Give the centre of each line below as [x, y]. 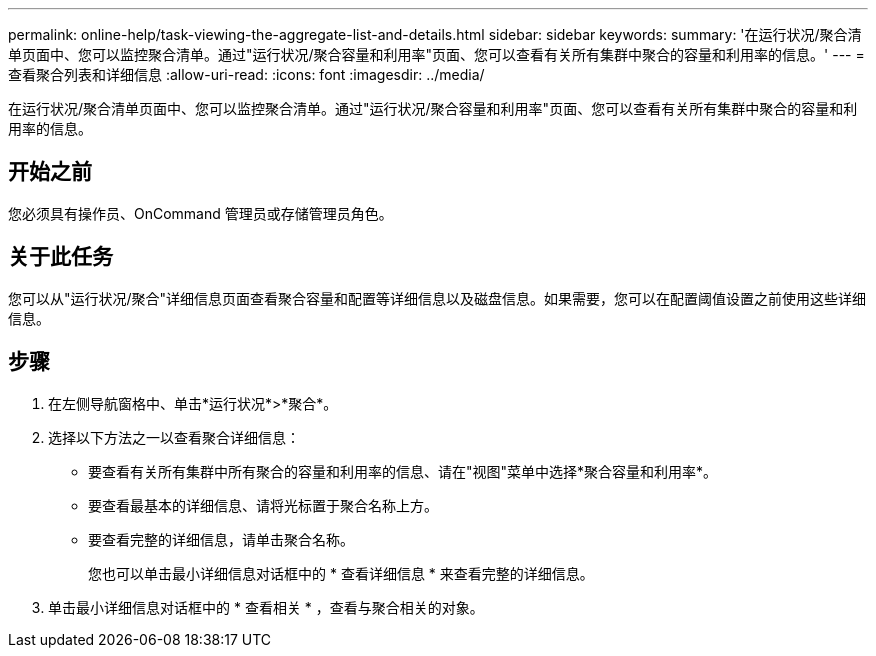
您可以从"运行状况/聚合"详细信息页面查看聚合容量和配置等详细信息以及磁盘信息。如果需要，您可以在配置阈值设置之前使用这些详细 [437, 298]
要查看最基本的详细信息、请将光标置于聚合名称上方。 [263, 505]
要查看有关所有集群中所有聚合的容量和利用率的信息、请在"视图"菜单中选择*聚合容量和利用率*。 [403, 471]
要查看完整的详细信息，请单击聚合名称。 [221, 539]
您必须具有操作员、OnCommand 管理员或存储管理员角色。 [200, 213]
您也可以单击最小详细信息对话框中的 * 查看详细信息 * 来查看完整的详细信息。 [341, 573]
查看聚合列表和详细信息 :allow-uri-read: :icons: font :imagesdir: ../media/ [246, 74]
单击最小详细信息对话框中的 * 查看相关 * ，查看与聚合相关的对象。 [266, 607]
